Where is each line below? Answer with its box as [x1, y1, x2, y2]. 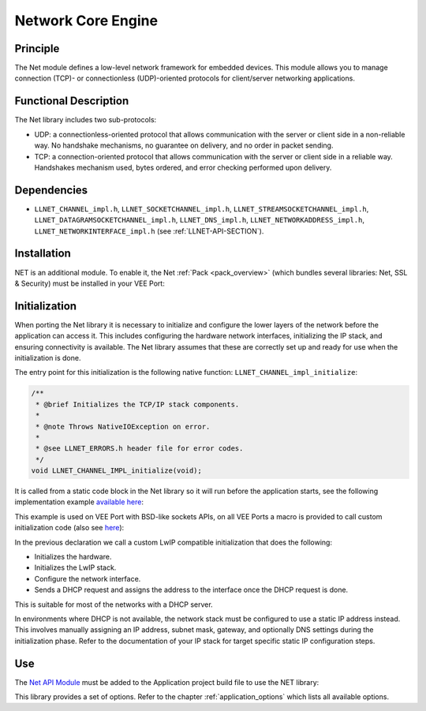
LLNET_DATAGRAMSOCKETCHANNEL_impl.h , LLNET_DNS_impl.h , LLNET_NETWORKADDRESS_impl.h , [34, 215, 365, 225]
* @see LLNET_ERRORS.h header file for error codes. [35, 444, 244, 453]
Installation [14, 247, 71, 260]
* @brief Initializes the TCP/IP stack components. [35, 399, 240, 409]
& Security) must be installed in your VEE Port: [14, 279, 165, 288]
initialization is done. [14, 353, 81, 362]
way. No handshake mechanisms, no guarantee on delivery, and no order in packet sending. [34, 140, 334, 150]
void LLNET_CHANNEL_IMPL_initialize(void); [31, 466, 203, 475]
